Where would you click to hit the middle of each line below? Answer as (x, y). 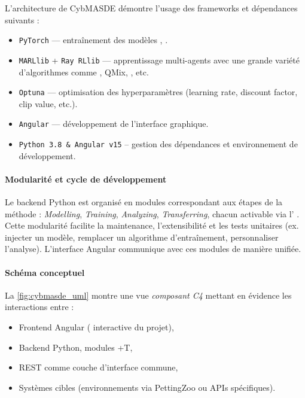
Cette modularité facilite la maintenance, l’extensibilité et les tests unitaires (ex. (152, 225)
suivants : (22, 19)
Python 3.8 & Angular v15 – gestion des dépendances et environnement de (158, 144)
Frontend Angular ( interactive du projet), (96, 327)
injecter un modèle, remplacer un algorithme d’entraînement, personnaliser (142, 237)
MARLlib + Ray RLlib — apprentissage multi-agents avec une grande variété (159, 60)
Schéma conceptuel (45, 272)
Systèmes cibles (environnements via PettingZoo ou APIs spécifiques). (147, 387)
